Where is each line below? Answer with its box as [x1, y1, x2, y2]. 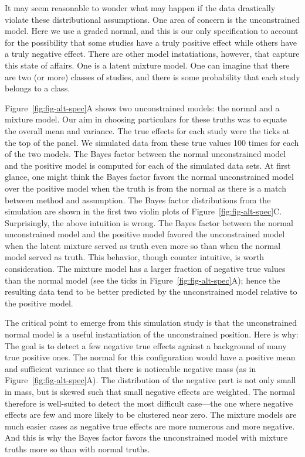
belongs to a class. [5, 82, 70, 94]
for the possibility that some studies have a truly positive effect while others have [5, 36, 297, 48]
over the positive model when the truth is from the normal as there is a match [5, 182, 286, 194]
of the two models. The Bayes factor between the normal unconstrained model [5, 148, 286, 160]
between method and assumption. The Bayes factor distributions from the [5, 193, 271, 206]
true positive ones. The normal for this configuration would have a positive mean [5, 351, 296, 363]
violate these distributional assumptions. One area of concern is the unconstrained [5, 13, 300, 25]
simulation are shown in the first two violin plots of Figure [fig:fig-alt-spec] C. [5, 205, 282, 217]
